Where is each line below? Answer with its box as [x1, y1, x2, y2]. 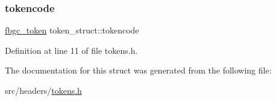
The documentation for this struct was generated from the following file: [5, 64, 272, 76]
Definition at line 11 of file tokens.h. [5, 44, 138, 56]
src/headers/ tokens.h [5, 84, 82, 96]
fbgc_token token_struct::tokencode [5, 24, 139, 36]
